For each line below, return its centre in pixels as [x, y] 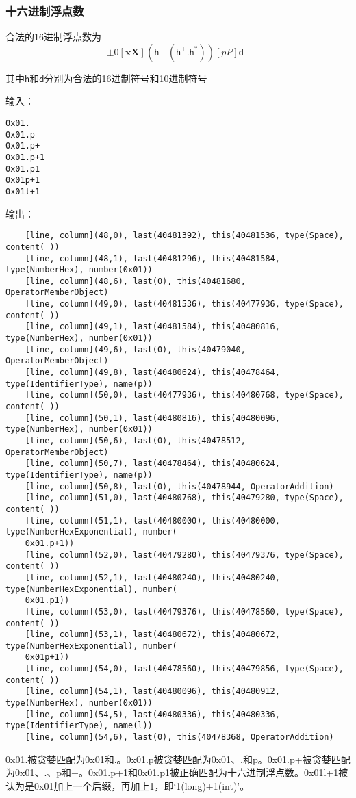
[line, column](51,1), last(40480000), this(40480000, [152, 520]
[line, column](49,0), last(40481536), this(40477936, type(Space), [184, 304]
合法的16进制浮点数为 [53, 37]
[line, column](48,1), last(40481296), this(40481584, [152, 258]
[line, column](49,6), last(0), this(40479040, [135, 349]
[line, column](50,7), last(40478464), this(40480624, [152, 464]
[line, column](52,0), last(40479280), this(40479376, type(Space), [184, 555]
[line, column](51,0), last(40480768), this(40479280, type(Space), [184, 498]
